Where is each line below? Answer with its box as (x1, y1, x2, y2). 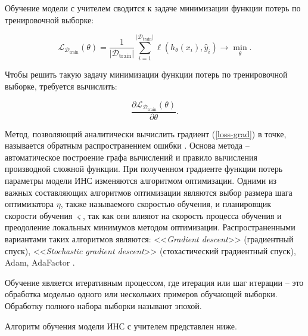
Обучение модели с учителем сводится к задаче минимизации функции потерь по (5, 2, 301, 14)
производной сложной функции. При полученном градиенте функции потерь (5, 162, 283, 175)
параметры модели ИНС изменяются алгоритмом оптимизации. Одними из (5, 174, 276, 186)
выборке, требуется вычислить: (5, 79, 117, 92)
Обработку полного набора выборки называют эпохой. (5, 299, 202, 312)
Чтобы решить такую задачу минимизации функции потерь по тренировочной (5, 68, 288, 81)
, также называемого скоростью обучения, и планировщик (60, 198, 272, 210)
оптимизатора (5, 198, 54, 210)
